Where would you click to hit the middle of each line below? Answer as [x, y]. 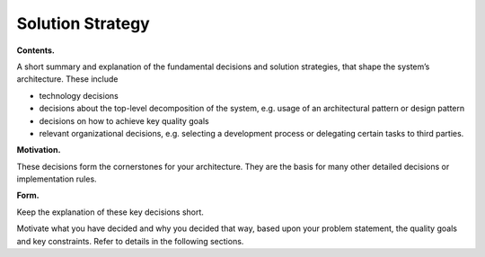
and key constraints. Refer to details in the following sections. [130, 241]
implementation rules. [57, 179]
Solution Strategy [83, 23]
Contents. [36, 50]
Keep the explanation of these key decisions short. [110, 212]
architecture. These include [67, 79]
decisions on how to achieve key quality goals [124, 120]
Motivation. [39, 150]
